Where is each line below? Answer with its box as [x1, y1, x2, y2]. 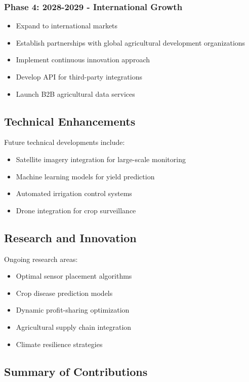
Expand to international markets [16, 20, 118, 31]
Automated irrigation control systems [16, 188, 132, 199]
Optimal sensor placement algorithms [16, 271, 132, 281]
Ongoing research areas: [4, 253, 78, 264]
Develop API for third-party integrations [16, 71, 142, 82]
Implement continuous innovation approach [16, 54, 150, 65]
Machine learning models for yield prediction [16, 171, 155, 181]
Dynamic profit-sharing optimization [16, 304, 130, 315]
